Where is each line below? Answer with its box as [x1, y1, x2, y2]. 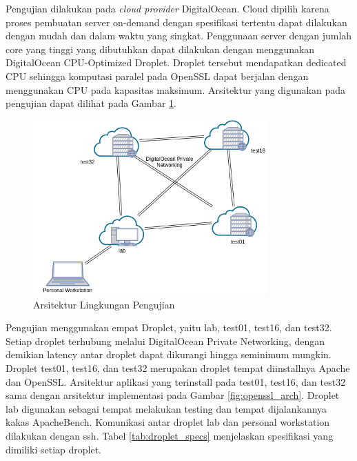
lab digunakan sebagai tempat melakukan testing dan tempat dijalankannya [6, 401, 327, 415]
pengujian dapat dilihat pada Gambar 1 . [6, 96, 176, 110]
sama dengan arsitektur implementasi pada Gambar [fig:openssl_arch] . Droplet [6, 388, 340, 402]
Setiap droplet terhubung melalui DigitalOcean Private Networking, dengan [6, 333, 325, 348]
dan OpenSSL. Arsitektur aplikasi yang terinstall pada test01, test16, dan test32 [6, 374, 346, 389]
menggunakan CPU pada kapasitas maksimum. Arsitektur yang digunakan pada [6, 82, 345, 97]
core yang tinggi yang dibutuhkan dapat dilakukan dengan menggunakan [6, 41, 315, 56]
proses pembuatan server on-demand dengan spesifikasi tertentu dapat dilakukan [6, 14, 347, 29]
